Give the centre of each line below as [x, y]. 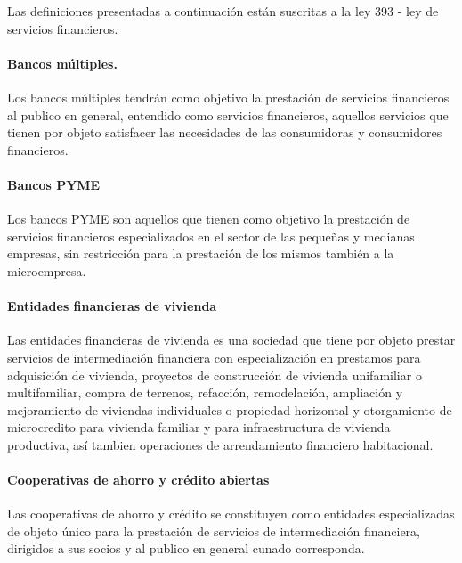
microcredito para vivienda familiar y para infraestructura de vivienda [199, 427]
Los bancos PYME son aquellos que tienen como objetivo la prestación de [209, 219]
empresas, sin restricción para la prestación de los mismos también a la [201, 253]
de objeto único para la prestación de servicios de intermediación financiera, [214, 530]
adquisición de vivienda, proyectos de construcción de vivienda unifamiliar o [215, 375]
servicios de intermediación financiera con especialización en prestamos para [214, 357]
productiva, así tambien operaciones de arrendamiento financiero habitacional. [220, 444]
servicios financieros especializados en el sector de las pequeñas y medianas [211, 236]
